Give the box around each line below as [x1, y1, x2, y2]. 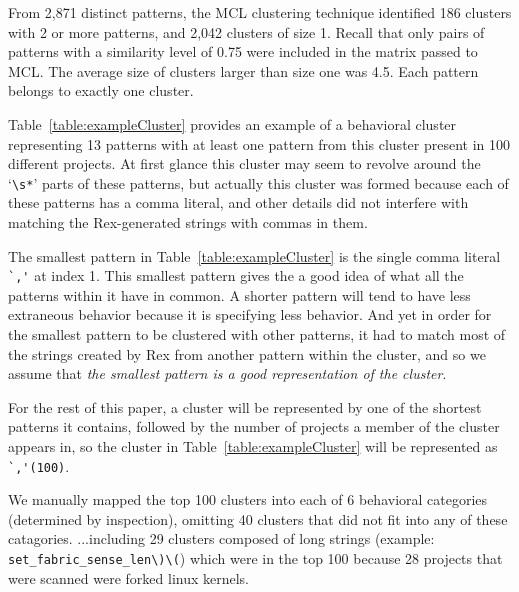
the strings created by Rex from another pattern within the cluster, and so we [8, 343, 486, 364]
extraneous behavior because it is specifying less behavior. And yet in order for [8, 304, 492, 325]
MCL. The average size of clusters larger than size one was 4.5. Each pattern [8, 60, 479, 81]
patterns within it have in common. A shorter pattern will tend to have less [8, 284, 471, 305]
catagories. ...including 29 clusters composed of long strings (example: [8, 528, 435, 549]
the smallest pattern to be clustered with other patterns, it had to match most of [8, 324, 506, 345]
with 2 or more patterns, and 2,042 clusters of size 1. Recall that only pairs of [8, 21, 485, 42]
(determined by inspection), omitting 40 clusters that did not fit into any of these [8, 508, 508, 529]
